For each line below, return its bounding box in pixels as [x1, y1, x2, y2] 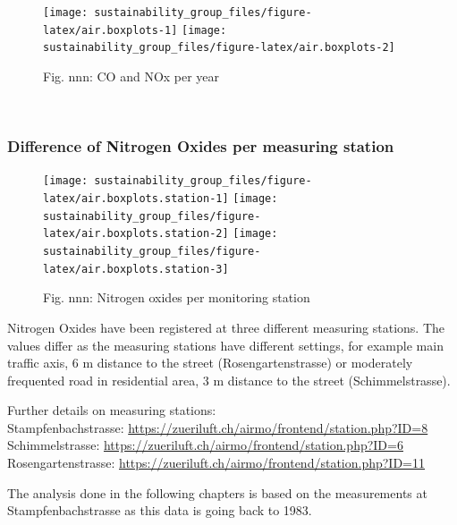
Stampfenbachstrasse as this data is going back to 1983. [7, 501, 312, 520]
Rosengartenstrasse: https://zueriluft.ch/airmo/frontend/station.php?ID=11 [7, 453, 426, 472]
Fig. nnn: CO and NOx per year [43, 66, 220, 85]
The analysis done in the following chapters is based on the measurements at [7, 483, 427, 502]
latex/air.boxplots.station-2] [43, 227, 229, 241]
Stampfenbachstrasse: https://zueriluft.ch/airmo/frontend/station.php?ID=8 [7, 418, 428, 436]
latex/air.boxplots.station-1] [43, 192, 229, 206]
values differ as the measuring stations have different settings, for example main [7, 335, 444, 354]
